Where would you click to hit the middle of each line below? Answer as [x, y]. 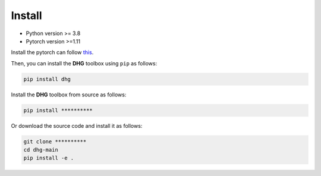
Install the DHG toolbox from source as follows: [69, 95]
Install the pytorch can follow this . [52, 52]
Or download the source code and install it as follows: [77, 125]
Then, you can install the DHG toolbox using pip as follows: [84, 63]
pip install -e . [49, 158]
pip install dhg [47, 79]
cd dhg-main [41, 150]
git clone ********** [55, 142]
